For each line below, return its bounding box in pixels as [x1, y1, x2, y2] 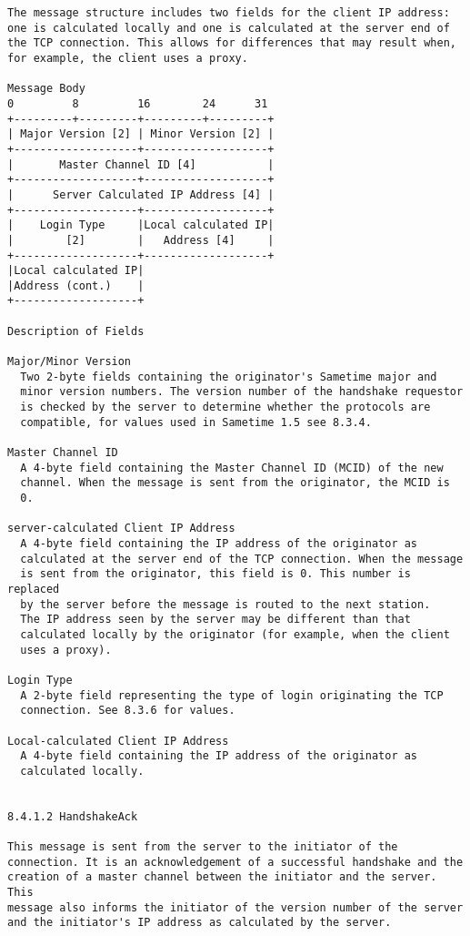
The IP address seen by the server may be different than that [20, 613, 411, 626]
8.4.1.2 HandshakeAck [7, 809, 138, 823]
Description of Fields [7, 324, 145, 338]
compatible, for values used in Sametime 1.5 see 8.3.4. [20, 415, 372, 429]
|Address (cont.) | [7, 279, 145, 292]
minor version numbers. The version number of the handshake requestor [20, 385, 464, 399]
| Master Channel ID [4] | [7, 158, 275, 171]
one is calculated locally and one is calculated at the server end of [7, 21, 450, 35]
